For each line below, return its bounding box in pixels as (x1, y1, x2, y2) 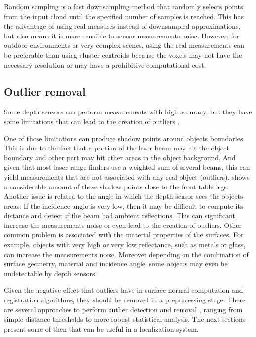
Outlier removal (4, 83, 86, 99)
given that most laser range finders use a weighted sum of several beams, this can (4, 162, 250, 172)
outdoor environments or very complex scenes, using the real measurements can (4, 40, 245, 50)
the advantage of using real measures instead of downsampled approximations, (4, 21, 241, 31)
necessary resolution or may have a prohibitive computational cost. (4, 59, 206, 70)
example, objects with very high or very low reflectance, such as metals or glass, (4, 239, 246, 250)
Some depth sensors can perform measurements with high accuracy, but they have (4, 107, 252, 117)
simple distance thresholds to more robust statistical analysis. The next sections (4, 314, 246, 324)
